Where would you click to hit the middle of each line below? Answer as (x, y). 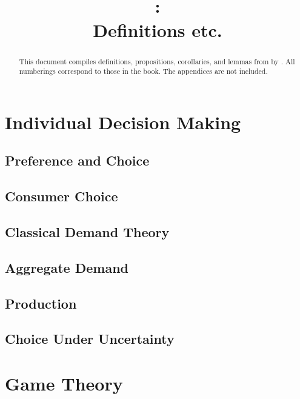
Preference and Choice (77, 160)
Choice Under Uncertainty (90, 339)
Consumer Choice (62, 196)
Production (41, 303)
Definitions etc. (158, 29)
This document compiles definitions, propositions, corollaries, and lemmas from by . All (157, 61)
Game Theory (64, 383)
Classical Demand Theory (87, 232)
